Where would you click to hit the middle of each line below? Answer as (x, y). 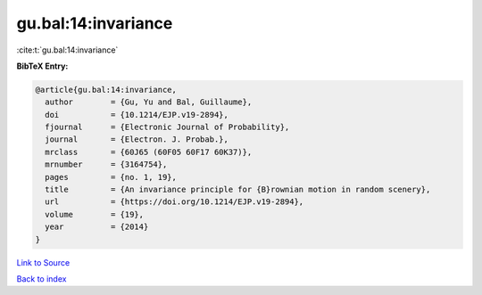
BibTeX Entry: (42, 66)
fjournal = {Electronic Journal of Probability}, (167, 127)
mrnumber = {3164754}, (106, 164)
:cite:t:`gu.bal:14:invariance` (67, 50)
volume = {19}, (95, 214)
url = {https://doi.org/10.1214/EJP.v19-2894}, (175, 202)
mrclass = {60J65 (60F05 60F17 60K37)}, (149, 152)
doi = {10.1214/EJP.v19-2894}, (137, 115)
